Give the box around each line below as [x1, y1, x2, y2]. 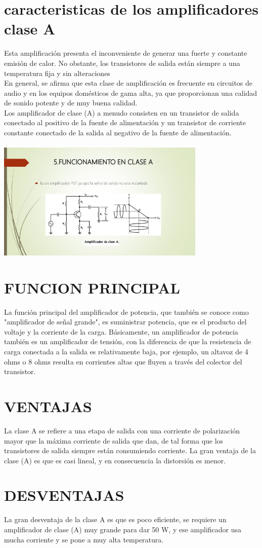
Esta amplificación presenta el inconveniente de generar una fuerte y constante [4, 48, 247, 58]
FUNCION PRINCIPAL [4, 277, 180, 298]
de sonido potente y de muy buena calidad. [4, 97, 138, 108]
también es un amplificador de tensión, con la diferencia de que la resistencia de [4, 336, 251, 347]
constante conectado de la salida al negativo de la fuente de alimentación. [4, 127, 232, 138]
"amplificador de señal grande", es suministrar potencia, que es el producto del [4, 316, 247, 327]
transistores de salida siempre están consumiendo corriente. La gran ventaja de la [4, 445, 256, 456]
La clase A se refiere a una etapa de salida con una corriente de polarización [4, 425, 240, 435]
